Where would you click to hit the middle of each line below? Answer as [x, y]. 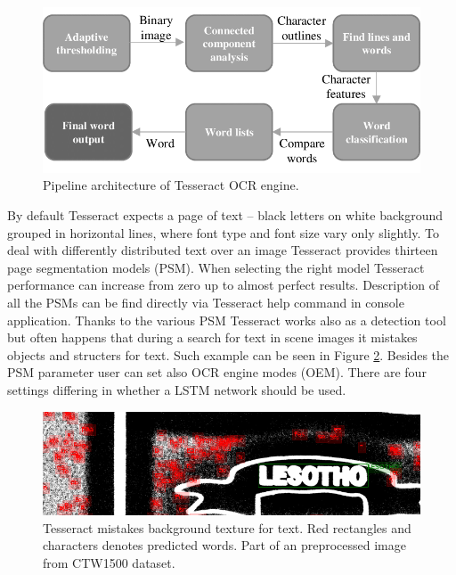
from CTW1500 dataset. [109, 562]
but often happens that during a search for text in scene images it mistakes [212, 337]
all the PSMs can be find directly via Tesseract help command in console [206, 303]
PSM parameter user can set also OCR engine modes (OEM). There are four [217, 372]
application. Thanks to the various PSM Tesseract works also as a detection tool [227, 320]
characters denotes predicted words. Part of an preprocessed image [224, 545]
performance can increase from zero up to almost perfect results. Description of [224, 285]
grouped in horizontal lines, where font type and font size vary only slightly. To [223, 232]
